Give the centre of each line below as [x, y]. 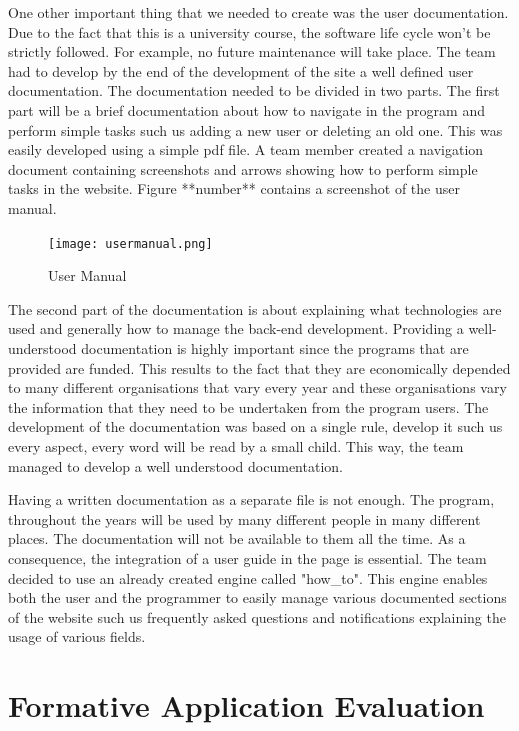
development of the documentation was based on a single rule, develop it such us [255, 426]
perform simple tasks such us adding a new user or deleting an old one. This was [255, 129]
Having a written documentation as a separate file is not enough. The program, [251, 499]
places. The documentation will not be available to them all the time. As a [237, 538]
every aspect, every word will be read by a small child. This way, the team [236, 445]
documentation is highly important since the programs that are [275, 347]
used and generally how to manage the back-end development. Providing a [236, 328]
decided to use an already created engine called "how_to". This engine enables [248, 577]
